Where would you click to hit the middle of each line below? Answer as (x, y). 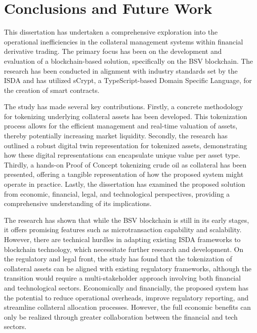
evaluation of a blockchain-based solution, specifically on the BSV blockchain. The (128, 61)
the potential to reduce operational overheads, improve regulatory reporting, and (126, 297)
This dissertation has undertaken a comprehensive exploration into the (111, 32)
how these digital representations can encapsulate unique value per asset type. (122, 155)
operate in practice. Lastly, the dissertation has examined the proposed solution (125, 184)
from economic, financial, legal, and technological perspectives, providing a (117, 193)
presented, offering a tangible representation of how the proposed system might (124, 174)
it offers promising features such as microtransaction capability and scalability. (123, 229)
